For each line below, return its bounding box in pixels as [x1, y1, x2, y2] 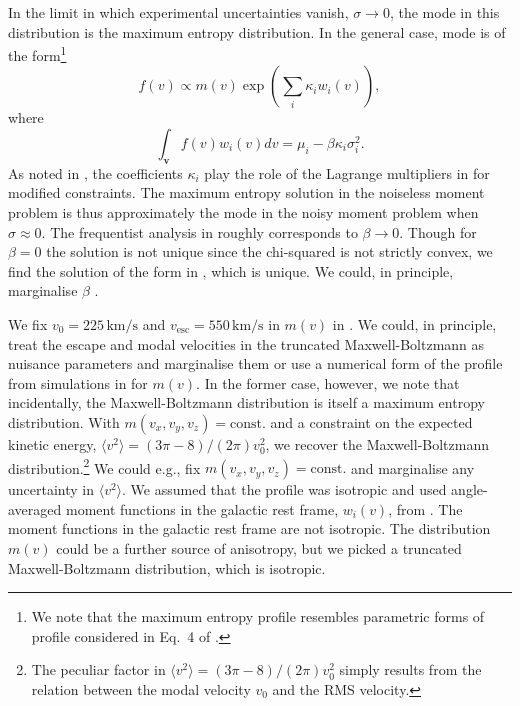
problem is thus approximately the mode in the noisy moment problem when [8, 202, 479, 223]
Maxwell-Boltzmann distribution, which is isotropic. [8, 557, 326, 578]
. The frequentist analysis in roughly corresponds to [41, 221, 358, 242]
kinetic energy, [8, 433, 97, 454]
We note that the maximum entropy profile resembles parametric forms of [31, 606, 485, 627]
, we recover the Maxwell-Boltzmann [265, 433, 490, 454]
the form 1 [8, 42, 67, 65]
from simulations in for [8, 372, 148, 393]
